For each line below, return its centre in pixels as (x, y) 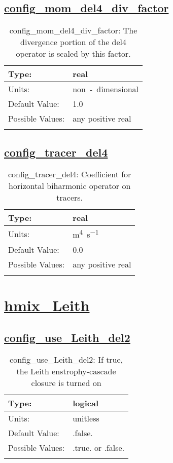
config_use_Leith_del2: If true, (66, 360)
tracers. (70, 198)
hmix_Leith (47, 305)
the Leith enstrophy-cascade (66, 371)
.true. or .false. (99, 448)
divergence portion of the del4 (74, 42)
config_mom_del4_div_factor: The (73, 30)
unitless (86, 418)
